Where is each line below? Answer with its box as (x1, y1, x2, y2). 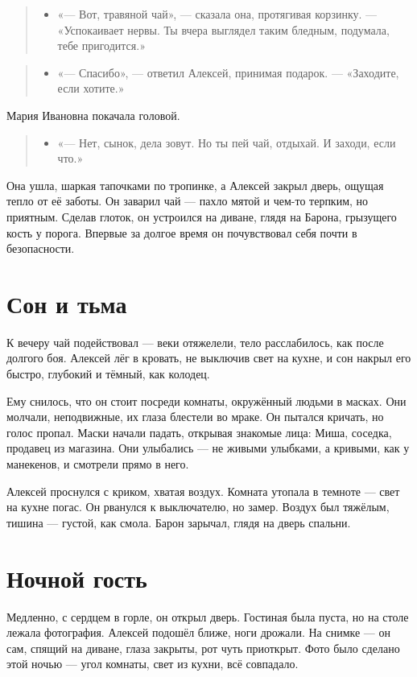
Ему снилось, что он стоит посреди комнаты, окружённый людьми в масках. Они (6, 392, 407, 409)
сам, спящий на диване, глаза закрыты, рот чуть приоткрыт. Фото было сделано (6, 639, 400, 656)
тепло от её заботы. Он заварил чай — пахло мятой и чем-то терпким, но (6, 192, 369, 209)
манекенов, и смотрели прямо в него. (6, 456, 189, 472)
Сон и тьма (6, 287, 127, 320)
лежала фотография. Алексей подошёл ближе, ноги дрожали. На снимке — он (6, 624, 391, 641)
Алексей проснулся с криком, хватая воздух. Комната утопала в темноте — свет (6, 482, 400, 499)
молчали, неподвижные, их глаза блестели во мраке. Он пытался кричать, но (6, 408, 384, 425)
